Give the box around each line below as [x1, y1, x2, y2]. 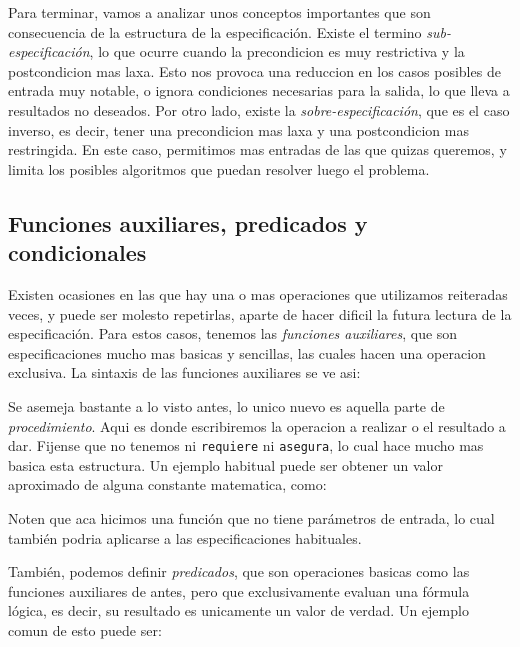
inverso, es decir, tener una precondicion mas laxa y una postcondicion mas [8, 119, 469, 140]
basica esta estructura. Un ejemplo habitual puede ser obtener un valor [8, 454, 443, 475]
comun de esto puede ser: [8, 619, 162, 640]
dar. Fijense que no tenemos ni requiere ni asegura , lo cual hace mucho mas [8, 435, 484, 456]
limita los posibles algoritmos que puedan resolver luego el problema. [8, 158, 430, 179]
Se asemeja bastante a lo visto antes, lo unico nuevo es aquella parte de [8, 395, 445, 416]
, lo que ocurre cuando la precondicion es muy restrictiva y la [89, 41, 465, 62]
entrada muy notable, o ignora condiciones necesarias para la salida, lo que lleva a [8, 80, 510, 101]
